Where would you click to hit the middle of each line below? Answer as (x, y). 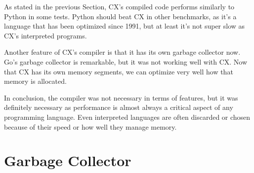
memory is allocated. (35, 81)
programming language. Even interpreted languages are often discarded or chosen (127, 117)
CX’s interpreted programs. (45, 35)
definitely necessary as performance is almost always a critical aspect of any (119, 107)
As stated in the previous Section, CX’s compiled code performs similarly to (119, 6)
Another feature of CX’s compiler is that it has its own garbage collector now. (122, 52)
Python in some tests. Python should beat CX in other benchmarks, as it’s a (120, 16)
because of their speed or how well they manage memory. (90, 126)
